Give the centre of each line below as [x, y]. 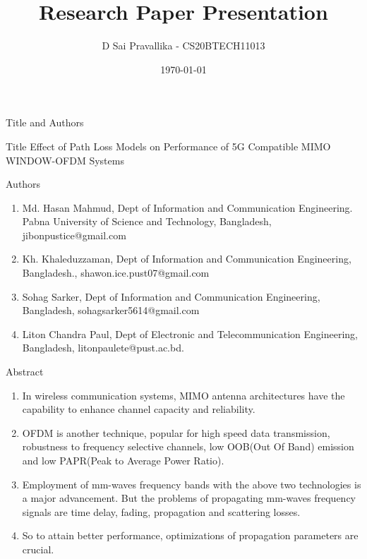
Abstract [25, 372]
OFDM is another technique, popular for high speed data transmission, [176, 432]
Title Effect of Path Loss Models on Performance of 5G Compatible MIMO [168, 146]
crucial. [38, 549]
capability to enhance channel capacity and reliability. [139, 409]
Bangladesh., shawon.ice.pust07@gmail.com [116, 273]
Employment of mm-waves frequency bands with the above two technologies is [192, 484]
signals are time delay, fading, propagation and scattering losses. [161, 511]
